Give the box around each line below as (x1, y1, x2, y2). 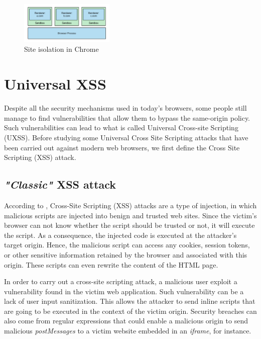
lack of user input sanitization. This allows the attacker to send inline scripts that (4, 296, 255, 306)
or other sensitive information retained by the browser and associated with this (4, 249, 247, 260)
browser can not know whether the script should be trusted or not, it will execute (4, 220, 255, 230)
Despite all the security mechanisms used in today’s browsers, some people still (4, 103, 247, 113)
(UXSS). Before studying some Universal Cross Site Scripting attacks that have (4, 132, 248, 142)
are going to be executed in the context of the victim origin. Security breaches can (4, 305, 257, 316)
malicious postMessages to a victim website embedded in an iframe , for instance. (4, 325, 251, 336)
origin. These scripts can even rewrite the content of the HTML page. (4, 259, 218, 270)
